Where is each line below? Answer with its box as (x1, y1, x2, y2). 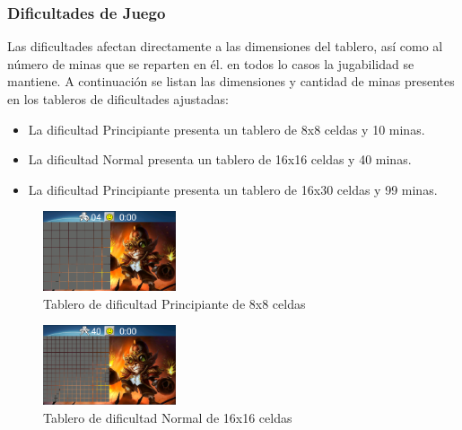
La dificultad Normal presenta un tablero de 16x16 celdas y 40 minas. (28, 150, 412, 169)
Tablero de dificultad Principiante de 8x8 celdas (43, 294, 306, 312)
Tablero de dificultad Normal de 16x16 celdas (43, 408, 292, 427)
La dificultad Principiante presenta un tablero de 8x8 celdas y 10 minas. (28, 119, 425, 138)
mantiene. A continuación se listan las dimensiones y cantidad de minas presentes (7, 72, 455, 91)
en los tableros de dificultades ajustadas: (7, 90, 229, 108)
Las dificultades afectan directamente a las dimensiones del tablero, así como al (7, 37, 443, 56)
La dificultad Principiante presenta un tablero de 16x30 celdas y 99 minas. (28, 180, 438, 198)
